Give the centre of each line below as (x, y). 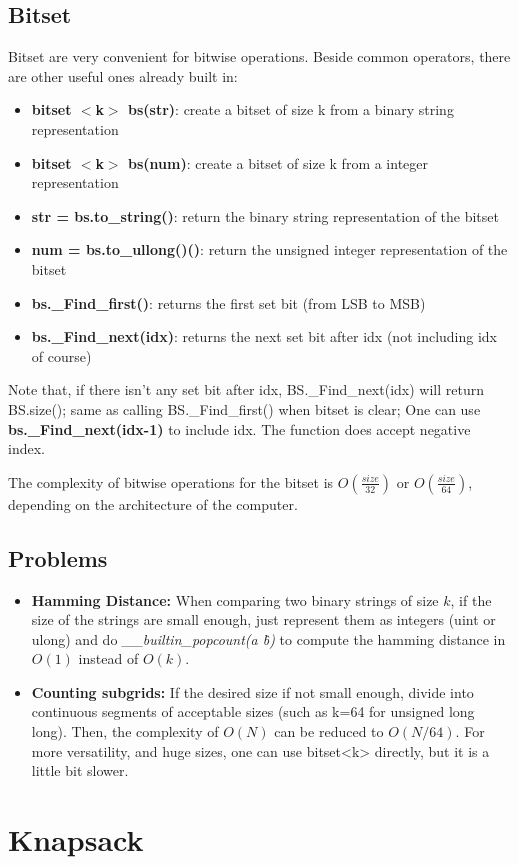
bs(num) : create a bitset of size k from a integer (278, 162)
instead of (108, 658)
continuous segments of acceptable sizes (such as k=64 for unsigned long (253, 711)
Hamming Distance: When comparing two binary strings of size (235, 599)
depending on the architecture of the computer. (153, 503)
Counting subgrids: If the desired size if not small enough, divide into (252, 691)
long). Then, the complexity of (125, 731)
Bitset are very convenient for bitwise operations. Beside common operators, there (259, 56)
